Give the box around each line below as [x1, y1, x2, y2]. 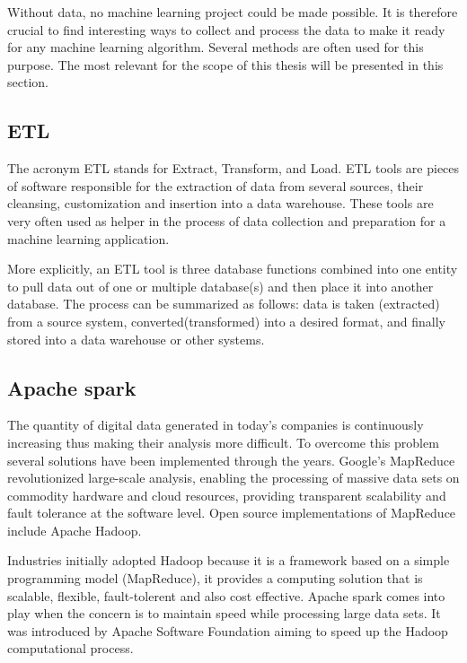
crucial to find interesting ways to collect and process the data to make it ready [7, 20, 445, 39]
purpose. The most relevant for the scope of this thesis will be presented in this [7, 55, 444, 74]
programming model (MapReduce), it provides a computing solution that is [7, 569, 423, 588]
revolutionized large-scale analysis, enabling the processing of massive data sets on [7, 468, 460, 487]
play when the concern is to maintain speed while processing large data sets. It [7, 604, 441, 623]
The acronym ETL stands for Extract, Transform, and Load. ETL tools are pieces [7, 159, 460, 178]
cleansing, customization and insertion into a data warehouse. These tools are [7, 194, 434, 213]
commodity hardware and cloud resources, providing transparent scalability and [7, 485, 446, 504]
